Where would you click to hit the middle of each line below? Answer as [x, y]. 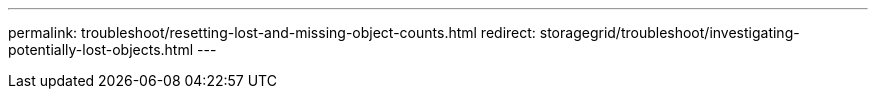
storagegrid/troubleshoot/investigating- [669, 32]
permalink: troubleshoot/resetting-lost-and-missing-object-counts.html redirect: [272, 32]
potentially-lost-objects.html [101, 49]
